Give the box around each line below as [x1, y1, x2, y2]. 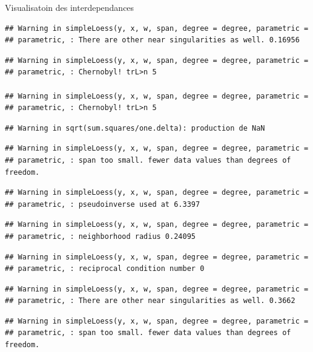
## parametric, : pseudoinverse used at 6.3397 [5, 200, 200, 209]
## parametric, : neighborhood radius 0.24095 [5, 232, 196, 241]
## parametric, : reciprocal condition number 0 [5, 264, 205, 273]
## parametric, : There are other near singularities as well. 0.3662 [5, 296, 295, 305]
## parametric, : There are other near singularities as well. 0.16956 [5, 36, 300, 45]
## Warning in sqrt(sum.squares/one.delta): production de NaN [5, 123, 265, 132]
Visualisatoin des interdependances [5, 1, 134, 13]
